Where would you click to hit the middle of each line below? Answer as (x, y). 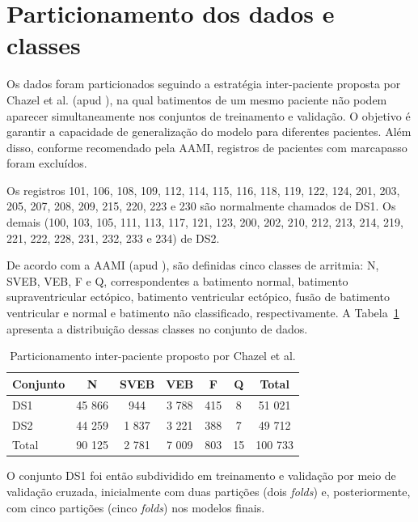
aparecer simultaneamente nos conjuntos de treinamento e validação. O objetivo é (209, 115)
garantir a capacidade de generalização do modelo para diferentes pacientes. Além (209, 132)
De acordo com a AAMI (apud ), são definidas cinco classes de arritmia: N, (193, 265)
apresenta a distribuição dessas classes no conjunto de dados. (157, 328)
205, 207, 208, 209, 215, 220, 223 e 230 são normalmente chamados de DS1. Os (201, 206)
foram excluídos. (47, 163)
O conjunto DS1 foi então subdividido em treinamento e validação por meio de (201, 475)
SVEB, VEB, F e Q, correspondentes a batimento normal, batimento (177, 280)
